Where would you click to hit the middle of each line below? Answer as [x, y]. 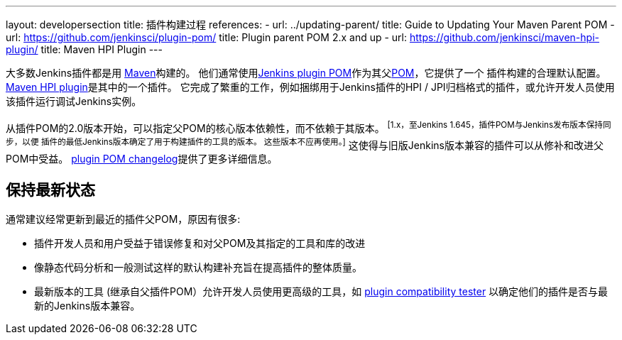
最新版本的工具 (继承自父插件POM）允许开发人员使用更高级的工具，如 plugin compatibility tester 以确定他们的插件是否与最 [321, 292]
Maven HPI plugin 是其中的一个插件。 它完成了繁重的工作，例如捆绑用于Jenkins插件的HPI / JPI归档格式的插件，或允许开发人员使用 [310, 87]
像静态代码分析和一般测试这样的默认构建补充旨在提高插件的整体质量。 [198, 268]
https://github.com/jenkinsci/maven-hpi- [504, 37]
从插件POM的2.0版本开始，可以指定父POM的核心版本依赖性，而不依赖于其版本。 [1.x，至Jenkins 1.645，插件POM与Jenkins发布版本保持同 [309, 127]
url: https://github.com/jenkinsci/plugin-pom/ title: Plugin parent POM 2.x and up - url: [207, 37]
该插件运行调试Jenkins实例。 [74, 101]
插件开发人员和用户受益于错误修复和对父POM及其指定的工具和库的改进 [200, 243]
